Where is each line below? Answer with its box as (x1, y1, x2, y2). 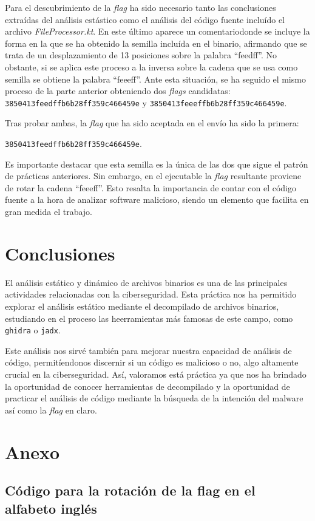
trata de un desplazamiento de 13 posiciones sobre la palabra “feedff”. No (5, 49, 277, 61)
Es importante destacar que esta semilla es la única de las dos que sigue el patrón (5, 157, 308, 170)
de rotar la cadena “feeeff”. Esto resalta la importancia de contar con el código (5, 181, 297, 194)
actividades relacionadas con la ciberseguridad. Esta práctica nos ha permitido (5, 288, 297, 301)
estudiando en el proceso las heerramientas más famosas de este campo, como (5, 312, 293, 324)
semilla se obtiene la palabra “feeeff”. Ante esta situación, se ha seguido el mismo (5, 72, 306, 85)
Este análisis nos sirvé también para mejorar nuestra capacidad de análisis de (5, 344, 292, 356)
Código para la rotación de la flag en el (5, 481, 256, 500)
